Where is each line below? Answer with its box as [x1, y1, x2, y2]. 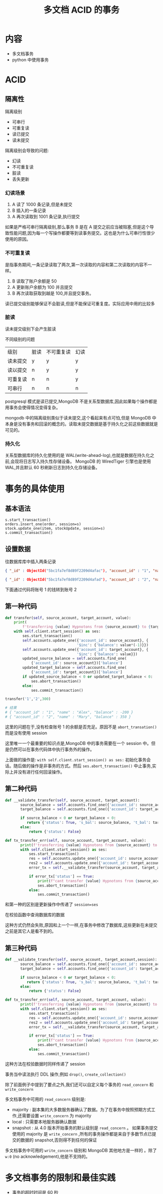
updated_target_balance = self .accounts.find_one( [22, 665, 127, 670]
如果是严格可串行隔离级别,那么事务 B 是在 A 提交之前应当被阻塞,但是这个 [5, 224, 150, 230]
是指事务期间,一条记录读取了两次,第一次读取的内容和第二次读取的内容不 [5, 262, 148, 267]
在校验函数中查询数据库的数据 [5, 912, 65, 918]
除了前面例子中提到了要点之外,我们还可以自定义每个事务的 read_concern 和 [5, 1081, 154, 1087]
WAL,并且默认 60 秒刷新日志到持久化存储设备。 [5, 465, 100, 471]
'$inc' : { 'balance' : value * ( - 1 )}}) [77, 643, 149, 647]
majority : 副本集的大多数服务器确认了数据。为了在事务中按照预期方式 [12, 1106, 151, 1112]
